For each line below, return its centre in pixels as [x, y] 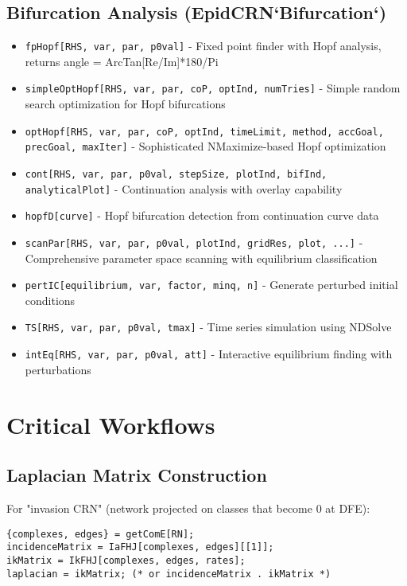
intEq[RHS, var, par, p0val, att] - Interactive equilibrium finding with [209, 354]
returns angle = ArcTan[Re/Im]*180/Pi [122, 61]
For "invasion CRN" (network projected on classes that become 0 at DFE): [188, 508]
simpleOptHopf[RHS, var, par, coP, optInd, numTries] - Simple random [213, 88]
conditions [50, 300]
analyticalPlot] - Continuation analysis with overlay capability [184, 188]
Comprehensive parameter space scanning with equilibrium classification [201, 258]
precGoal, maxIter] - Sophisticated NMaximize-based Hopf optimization [205, 146]
